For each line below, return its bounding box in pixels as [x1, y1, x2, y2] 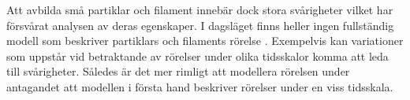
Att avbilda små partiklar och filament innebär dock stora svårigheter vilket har [6, 2, 393, 17]
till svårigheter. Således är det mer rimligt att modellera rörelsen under [6, 63, 350, 80]
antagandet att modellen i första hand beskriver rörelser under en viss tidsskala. [6, 78, 393, 94]
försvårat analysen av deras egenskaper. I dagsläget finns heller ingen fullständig [6, 17, 394, 33]
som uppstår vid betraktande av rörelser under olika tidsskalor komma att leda [6, 47, 389, 64]
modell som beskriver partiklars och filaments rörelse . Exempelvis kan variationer [6, 32, 404, 49]
